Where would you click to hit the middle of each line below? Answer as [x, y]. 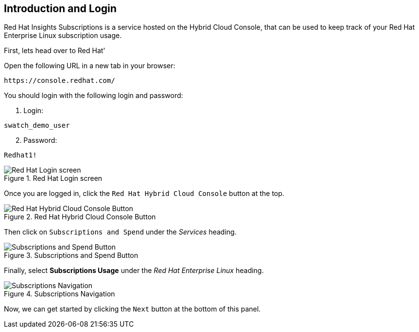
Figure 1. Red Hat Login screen [53, 178]
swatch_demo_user [37, 126]
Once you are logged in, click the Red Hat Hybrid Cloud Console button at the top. [144, 194]
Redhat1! [21, 155]
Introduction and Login [60, 9]
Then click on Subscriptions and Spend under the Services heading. [120, 232]
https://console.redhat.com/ [60, 81]
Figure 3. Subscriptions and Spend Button [71, 255]
